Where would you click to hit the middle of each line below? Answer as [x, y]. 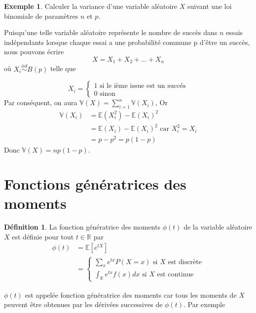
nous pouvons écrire [34, 52]
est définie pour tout [43, 236]
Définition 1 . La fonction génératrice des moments [82, 227]
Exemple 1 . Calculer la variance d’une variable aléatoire [91, 6]
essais [234, 32]
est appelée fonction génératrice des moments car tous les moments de [131, 294]
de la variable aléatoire [218, 227]
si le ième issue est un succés [143, 86]
